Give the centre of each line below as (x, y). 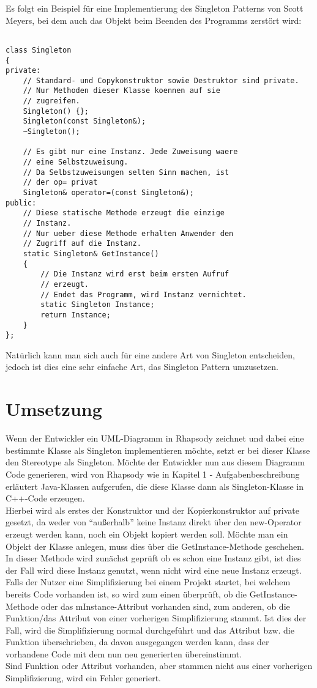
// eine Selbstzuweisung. (76, 162)
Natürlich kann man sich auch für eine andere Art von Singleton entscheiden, (150, 354)
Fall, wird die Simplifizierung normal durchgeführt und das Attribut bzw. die (150, 630)
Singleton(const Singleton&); (84, 121)
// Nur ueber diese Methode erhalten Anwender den (128, 233)
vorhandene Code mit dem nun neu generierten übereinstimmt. (124, 653)
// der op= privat (60, 183)
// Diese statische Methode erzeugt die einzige (124, 213)
